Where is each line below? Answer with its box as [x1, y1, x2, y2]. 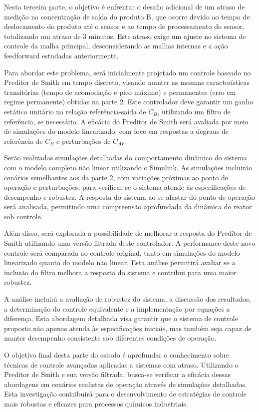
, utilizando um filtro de [157, 106, 231, 116]
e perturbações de [56, 135, 111, 146]
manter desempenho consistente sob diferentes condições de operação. [4, 333, 217, 343]
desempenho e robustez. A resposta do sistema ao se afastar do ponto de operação [4, 191, 255, 202]
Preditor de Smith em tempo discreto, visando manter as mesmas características [4, 77, 250, 87]
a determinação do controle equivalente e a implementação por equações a [4, 303, 230, 314]
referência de [4, 135, 43, 146]
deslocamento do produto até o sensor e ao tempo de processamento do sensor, [4, 21, 245, 31]
